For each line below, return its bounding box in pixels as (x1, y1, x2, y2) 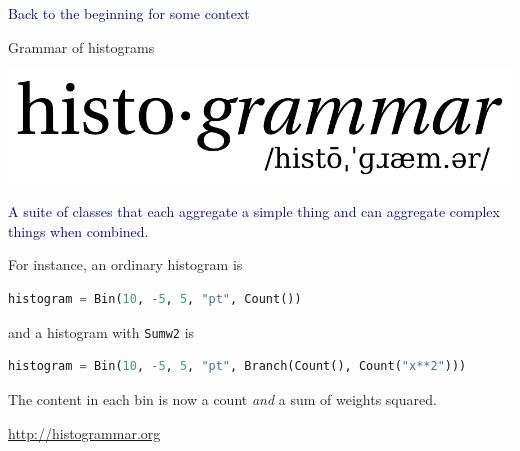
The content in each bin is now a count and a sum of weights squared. (8, 388, 437, 409)
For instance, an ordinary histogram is (8, 254, 243, 275)
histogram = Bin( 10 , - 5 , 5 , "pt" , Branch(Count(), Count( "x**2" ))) (8, 359, 467, 374)
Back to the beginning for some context (8, 3, 250, 23)
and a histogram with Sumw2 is (8, 321, 195, 342)
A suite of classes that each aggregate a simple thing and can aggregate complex (8, 201, 500, 222)
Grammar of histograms (8, 36, 155, 57)
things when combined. (8, 220, 149, 241)
